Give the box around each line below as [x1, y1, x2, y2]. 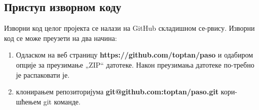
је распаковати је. [16, 69, 70, 80]
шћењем [16, 96, 41, 106]
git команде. [43, 96, 81, 106]
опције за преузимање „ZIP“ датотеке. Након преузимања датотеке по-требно [16, 59, 254, 70]
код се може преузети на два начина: [4, 32, 117, 43]
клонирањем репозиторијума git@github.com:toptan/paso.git [16, 86, 219, 97]
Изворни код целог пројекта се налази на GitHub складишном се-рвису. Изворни [4, 23, 255, 33]
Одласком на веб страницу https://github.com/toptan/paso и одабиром [16, 49, 253, 60]
